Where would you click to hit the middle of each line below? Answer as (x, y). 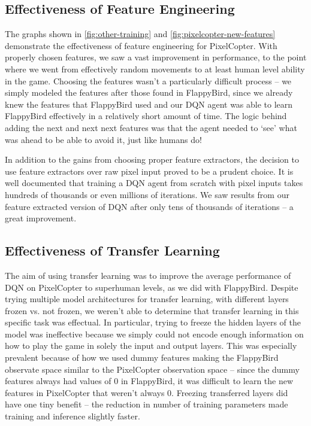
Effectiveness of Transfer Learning (112, 250)
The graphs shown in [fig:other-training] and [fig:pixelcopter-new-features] (140, 34)
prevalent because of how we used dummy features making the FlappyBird (142, 357)
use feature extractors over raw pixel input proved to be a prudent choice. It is (149, 171)
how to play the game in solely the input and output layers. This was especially (151, 346)
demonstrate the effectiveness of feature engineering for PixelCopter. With (141, 45)
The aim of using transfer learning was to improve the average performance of (148, 275)
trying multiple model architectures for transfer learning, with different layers (147, 299)
